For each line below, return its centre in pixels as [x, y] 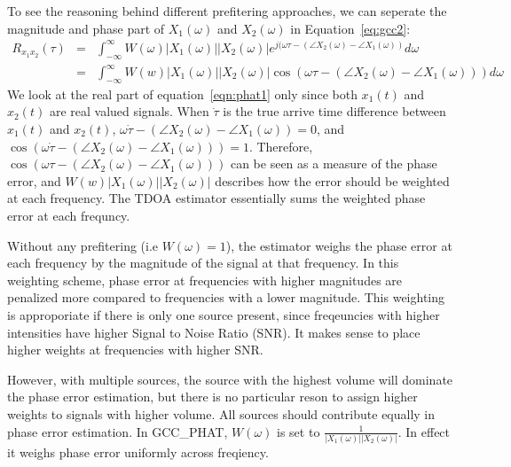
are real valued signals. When [129, 111]
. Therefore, [281, 146]
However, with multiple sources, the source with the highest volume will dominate [230, 379]
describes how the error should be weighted [332, 180]
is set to [299, 431]
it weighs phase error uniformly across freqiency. [138, 451]
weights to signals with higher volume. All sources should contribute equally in [221, 413]
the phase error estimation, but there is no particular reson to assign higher [212, 397]
